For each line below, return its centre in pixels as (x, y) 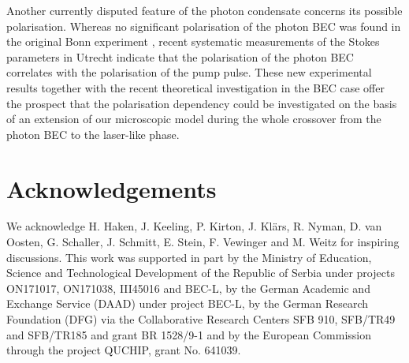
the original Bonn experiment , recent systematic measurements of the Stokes (193, 41)
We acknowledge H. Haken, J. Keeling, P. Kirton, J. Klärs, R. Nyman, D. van (194, 226)
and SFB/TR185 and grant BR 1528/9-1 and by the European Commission (189, 334)
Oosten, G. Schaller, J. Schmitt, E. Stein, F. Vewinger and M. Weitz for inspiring (203, 242)
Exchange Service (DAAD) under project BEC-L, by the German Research (188, 303)
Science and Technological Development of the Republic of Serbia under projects (201, 273)
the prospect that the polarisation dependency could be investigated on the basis (202, 103)
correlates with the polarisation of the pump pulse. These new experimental (189, 72)
